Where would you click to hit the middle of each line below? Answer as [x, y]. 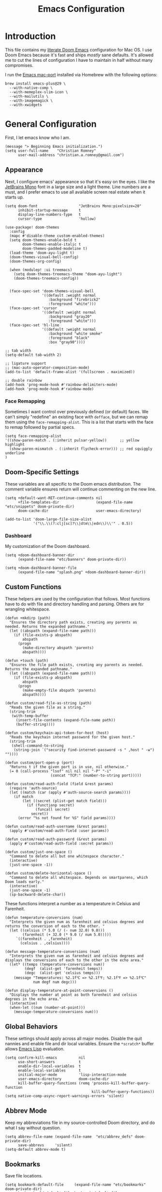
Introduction [30, 36]
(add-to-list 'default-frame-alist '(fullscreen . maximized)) [70, 372]
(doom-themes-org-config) [36, 261]
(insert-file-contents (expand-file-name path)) [66, 720]
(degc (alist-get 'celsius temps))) [62, 973]
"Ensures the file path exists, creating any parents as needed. [77, 665]
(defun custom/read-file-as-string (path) [48, 703]
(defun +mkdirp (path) [28, 618]
